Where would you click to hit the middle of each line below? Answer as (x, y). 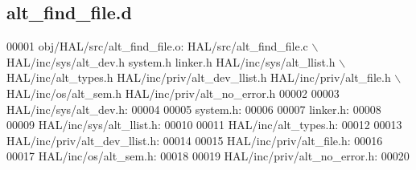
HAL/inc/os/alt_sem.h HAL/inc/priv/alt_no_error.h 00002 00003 (173, 93)
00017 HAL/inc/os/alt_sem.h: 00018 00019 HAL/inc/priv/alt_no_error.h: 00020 (208, 156)
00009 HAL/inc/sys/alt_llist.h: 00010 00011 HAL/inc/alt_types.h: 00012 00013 (204, 125)
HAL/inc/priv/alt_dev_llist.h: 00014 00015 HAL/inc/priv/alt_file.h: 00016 (195, 140)
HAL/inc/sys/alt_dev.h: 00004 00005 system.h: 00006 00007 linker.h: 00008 (194, 109)
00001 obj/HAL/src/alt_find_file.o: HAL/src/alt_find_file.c (157, 46)
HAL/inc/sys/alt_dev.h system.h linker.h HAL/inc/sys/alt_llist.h (171, 61)
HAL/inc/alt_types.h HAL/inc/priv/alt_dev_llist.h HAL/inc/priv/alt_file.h (199, 77)
